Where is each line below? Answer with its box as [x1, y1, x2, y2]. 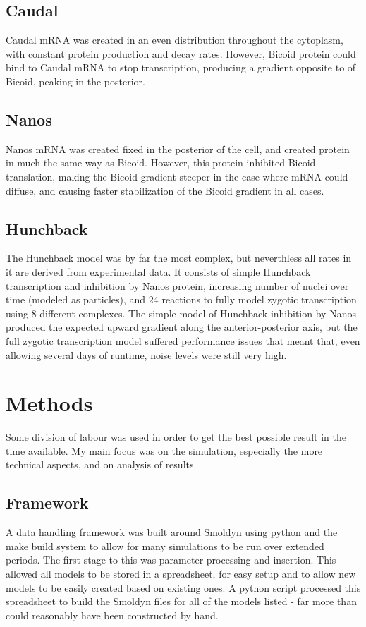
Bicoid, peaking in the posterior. [6, 73, 145, 88]
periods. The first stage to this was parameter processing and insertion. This [6, 552, 336, 567]
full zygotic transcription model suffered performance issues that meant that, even [6, 333, 360, 348]
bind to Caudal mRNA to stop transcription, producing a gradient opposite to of [6, 60, 356, 75]
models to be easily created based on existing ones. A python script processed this [6, 580, 361, 595]
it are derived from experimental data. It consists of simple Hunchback [6, 264, 311, 279]
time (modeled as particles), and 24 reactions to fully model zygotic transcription [6, 292, 357, 307]
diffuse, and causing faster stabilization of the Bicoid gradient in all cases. [6, 183, 324, 197]
